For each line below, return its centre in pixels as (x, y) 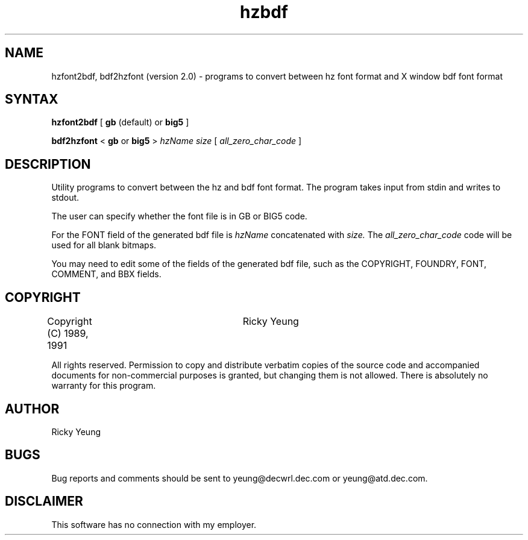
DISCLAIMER (44, 501)
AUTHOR (32, 409)
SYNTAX (32, 99)
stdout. (65, 198)
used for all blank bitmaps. (104, 245)
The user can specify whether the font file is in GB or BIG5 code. (179, 216)
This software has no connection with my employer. (154, 524)
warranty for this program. (104, 386)
